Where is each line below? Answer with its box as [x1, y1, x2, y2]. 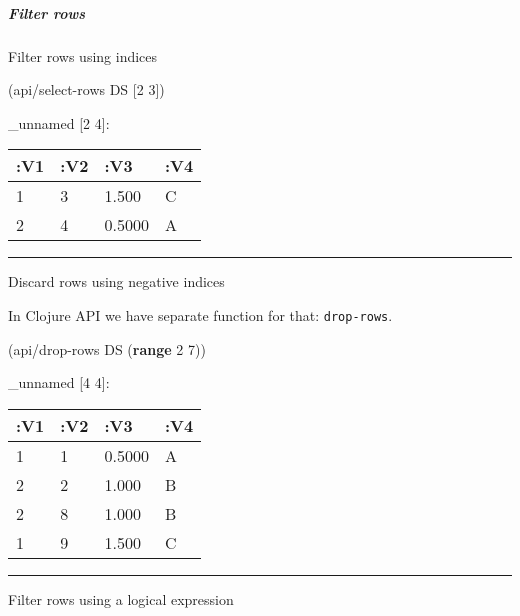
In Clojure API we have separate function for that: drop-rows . [8, 304, 393, 325]
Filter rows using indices [8, 45, 158, 66]
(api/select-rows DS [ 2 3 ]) [8, 79, 165, 100]
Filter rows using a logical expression [8, 588, 234, 609]
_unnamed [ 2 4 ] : [8, 112, 110, 133]
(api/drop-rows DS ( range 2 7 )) [8, 338, 206, 359]
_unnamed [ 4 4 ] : [8, 372, 110, 393]
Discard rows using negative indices [8, 271, 225, 292]
